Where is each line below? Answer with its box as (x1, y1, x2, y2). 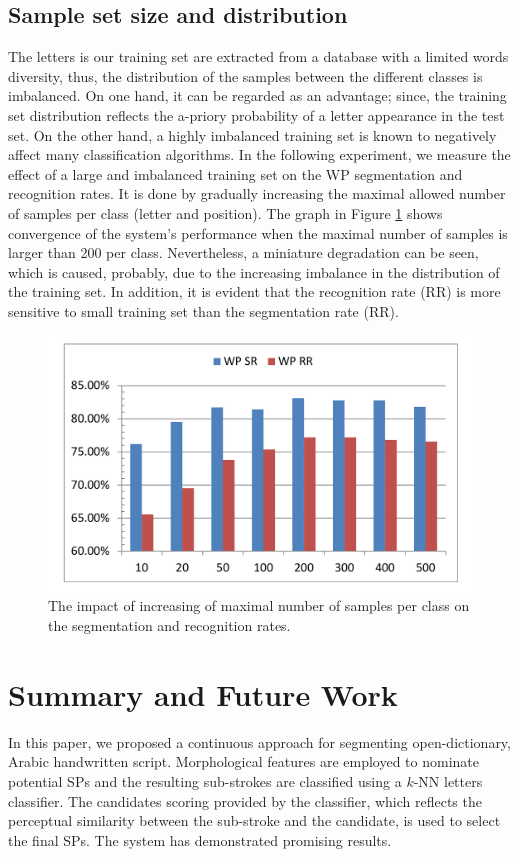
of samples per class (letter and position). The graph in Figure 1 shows (8, 202, 443, 223)
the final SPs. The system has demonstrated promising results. (8, 829, 392, 850)
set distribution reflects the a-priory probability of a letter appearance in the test (8, 104, 505, 125)
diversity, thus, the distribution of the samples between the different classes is (8, 65, 483, 86)
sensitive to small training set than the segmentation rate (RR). (8, 300, 399, 321)
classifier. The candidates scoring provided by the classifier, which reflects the (8, 790, 482, 811)
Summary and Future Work (8, 673, 398, 714)
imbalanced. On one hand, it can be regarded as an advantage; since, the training (8, 85, 507, 106)
